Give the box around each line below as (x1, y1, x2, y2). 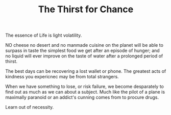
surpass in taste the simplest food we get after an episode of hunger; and (5, 47, 160, 54)
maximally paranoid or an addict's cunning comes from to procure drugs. (5, 94, 159, 100)
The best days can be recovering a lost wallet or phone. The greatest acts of (5, 68, 166, 74)
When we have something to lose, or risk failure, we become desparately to (5, 83, 164, 90)
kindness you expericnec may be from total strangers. (5, 74, 119, 80)
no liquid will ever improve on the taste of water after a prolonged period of (5, 53, 163, 59)
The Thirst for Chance (38, 4, 134, 15)
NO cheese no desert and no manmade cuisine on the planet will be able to (5, 42, 163, 48)
